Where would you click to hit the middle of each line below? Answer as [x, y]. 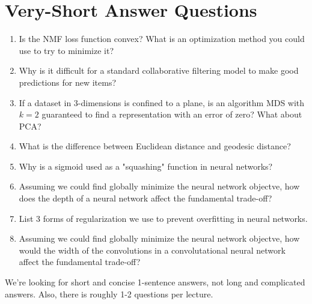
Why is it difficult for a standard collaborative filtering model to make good [159, 70]
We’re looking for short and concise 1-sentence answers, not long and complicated [155, 282]
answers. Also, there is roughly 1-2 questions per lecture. [109, 294]
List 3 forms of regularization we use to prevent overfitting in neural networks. [163, 218]
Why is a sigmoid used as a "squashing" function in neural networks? [146, 166]
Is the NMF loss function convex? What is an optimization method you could [162, 39]
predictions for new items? [68, 82]
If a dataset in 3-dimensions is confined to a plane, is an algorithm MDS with [162, 102]
